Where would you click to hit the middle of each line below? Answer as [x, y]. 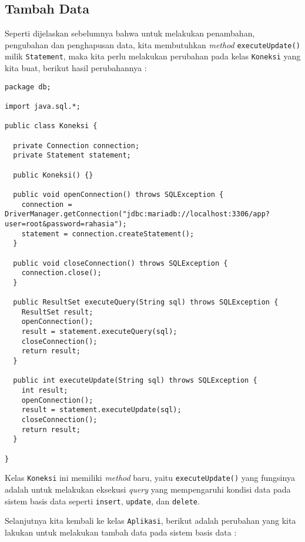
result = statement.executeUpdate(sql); [101, 410]
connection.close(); [61, 273]
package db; [28, 87]
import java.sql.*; [43, 107]
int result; [45, 391]
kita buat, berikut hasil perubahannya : [76, 68]
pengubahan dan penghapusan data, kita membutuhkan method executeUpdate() [152, 44]
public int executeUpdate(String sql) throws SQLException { [135, 381]
